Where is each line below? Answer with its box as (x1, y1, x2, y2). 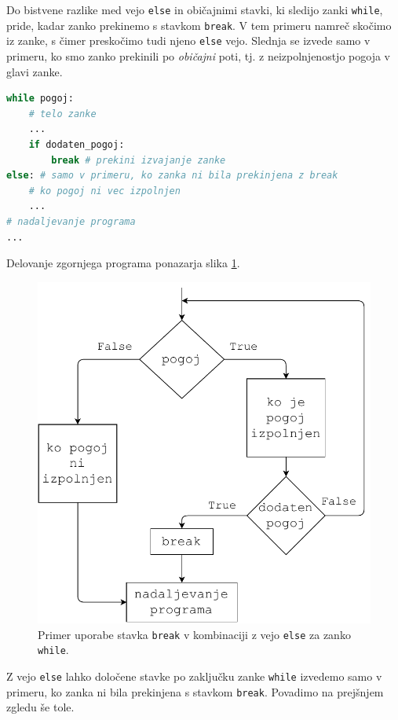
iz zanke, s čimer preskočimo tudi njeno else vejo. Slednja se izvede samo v (6, 32, 371, 49)
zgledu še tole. (6, 699, 75, 715)
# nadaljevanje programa (6, 215, 136, 227)
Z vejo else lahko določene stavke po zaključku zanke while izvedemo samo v (6, 668, 382, 685)
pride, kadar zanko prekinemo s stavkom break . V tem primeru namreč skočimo (6, 17, 392, 33)
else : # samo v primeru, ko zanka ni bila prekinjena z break (6, 170, 338, 182)
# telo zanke (28, 108, 97, 119)
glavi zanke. (6, 63, 63, 79)
